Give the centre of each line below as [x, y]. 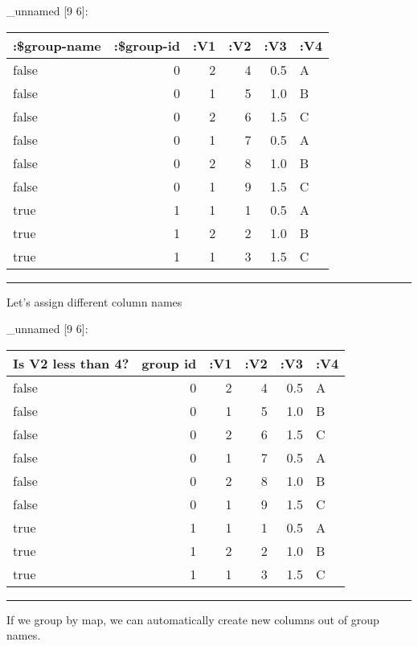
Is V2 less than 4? [71, 363]
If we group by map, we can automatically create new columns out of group [193, 619]
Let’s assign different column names [94, 301]
